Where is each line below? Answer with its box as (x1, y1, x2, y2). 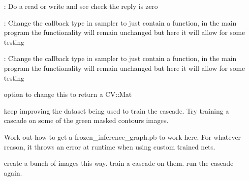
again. (4, 167, 22, 178)
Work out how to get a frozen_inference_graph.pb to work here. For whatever (4, 131, 241, 142)
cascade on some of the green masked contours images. (4, 115, 169, 125)
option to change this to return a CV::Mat (4, 89, 132, 99)
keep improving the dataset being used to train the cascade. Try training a (4, 105, 229, 116)
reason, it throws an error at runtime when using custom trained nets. (4, 141, 216, 151)
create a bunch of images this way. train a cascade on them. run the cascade (4, 158, 234, 168)
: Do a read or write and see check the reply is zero (4, 1, 158, 11)
